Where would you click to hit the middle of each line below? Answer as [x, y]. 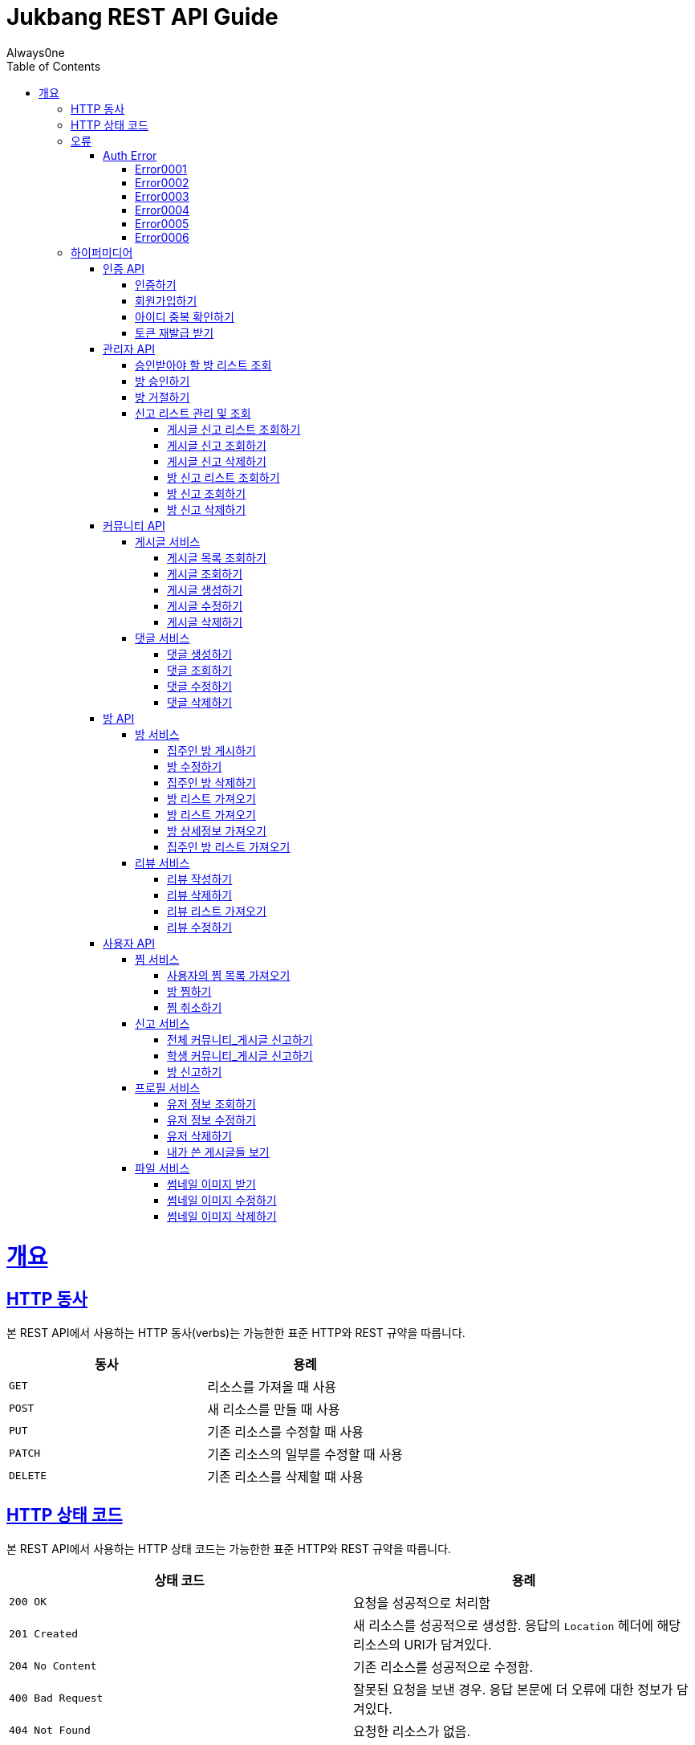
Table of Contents [54, 66]
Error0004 [163, 210]
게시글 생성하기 [205, 589]
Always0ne [36, 52]
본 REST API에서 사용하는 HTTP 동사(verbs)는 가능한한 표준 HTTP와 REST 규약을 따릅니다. [236, 1332]
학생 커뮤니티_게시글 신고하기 [240, 1055]
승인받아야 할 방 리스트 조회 [203, 365]
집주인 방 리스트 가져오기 [229, 846]
